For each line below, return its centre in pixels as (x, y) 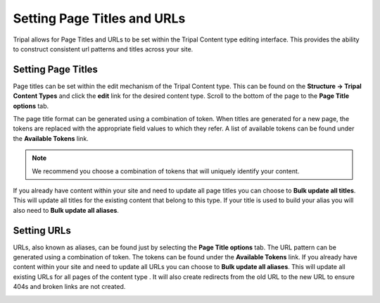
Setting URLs (42, 230)
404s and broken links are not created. (69, 287)
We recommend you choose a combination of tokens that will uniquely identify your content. (166, 171)
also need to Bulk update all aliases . (66, 210)
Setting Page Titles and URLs (99, 18)
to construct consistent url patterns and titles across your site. (103, 49)
